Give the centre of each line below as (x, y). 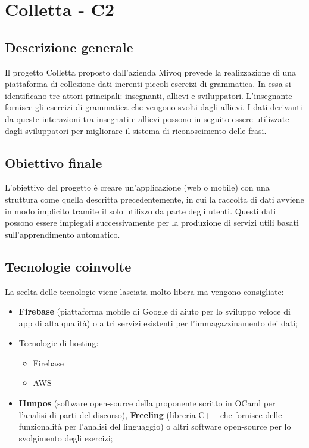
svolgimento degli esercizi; (66, 438)
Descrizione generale (69, 47)
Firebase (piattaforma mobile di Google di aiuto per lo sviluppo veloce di (154, 311)
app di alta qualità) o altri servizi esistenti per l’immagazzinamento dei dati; (158, 323)
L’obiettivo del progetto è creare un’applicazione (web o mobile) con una (137, 187)
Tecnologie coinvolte (68, 266)
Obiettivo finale (54, 162)
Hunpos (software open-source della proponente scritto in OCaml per (147, 403)
